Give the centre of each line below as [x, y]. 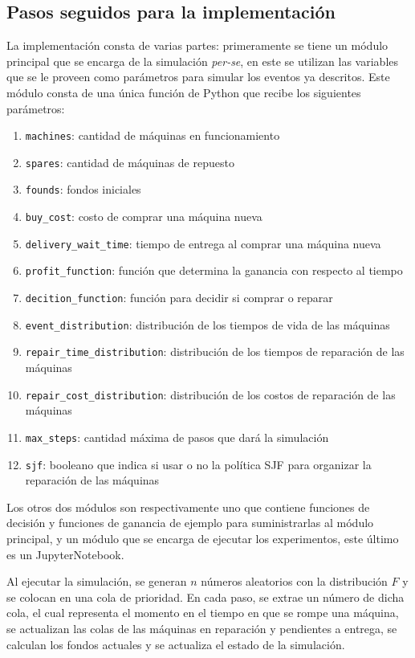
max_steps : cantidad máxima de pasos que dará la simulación [177, 437]
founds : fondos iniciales [83, 189]
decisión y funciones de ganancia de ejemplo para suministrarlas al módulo [190, 523]
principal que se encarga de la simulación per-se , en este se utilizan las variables [203, 61]
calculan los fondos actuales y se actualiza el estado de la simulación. [176, 644]
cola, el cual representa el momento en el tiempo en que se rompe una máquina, [203, 613]
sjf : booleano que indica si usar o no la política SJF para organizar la [198, 464]
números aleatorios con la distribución [294, 581]
